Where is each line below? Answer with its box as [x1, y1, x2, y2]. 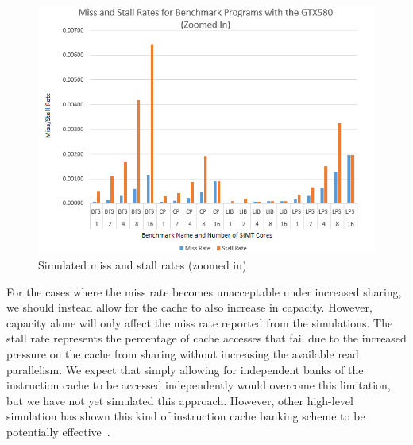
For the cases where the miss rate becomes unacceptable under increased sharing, [6, 283, 402, 300]
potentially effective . [6, 423, 110, 439]
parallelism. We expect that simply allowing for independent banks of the [6, 361, 364, 377]
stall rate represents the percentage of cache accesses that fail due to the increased [6, 330, 407, 346]
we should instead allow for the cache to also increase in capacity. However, [6, 299, 372, 315]
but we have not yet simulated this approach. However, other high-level [6, 392, 353, 408]
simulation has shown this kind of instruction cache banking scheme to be [6, 408, 365, 424]
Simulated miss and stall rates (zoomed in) [38, 256, 247, 273]
